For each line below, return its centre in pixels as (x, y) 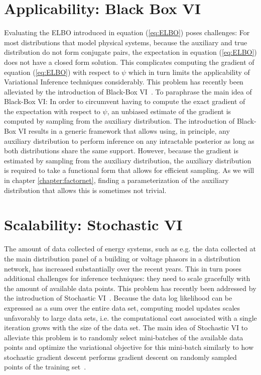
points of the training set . (45, 367)
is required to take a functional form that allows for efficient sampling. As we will (129, 170)
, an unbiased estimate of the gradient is (169, 111)
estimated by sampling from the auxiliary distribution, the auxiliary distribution (128, 160)
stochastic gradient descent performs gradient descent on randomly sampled (120, 357)
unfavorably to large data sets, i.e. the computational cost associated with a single (130, 317)
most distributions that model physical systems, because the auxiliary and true (126, 42)
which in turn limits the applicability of (189, 72)
